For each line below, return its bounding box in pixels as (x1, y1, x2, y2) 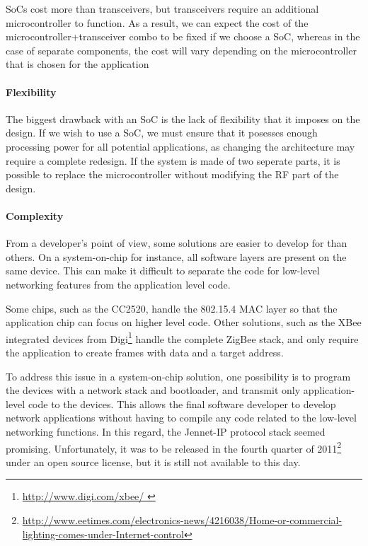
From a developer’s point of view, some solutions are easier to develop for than (6, 236, 347, 250)
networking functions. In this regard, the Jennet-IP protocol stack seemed (6, 424, 326, 438)
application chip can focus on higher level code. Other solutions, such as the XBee (6, 315, 362, 330)
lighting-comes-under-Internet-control (22, 526, 184, 541)
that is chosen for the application (6, 57, 149, 71)
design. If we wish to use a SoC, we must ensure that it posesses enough (6, 125, 318, 140)
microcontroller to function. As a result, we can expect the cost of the (6, 15, 309, 30)
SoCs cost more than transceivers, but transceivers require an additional (6, 1, 319, 16)
